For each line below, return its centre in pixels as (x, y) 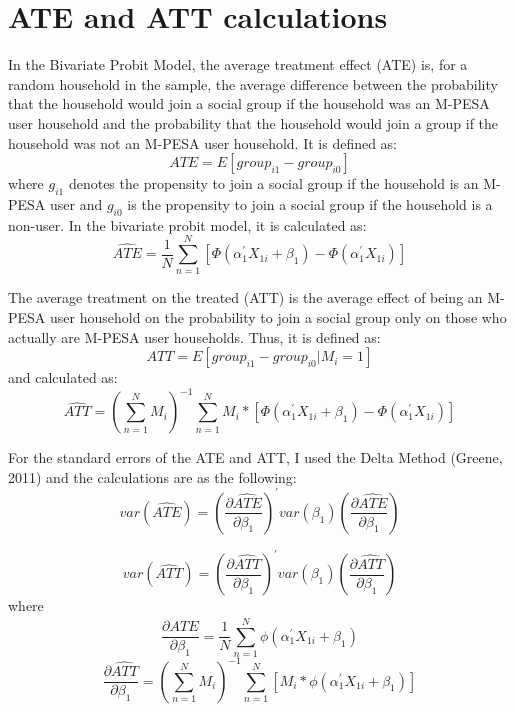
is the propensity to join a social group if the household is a (310, 203)
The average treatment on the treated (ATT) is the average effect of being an (245, 297)
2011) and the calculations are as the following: (152, 476)
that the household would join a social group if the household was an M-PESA (249, 103)
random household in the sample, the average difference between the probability (253, 83)
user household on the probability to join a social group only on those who (278, 317)
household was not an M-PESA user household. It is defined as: (203, 142)
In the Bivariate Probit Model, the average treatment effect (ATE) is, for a (238, 64)
